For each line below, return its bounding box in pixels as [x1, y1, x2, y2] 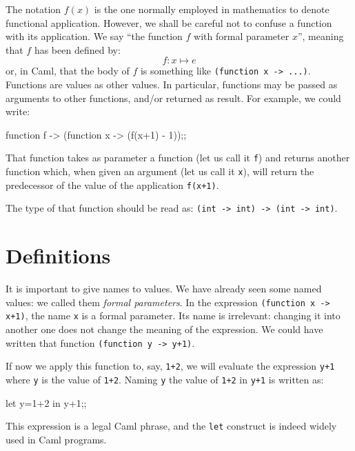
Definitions [6, 241, 111, 270]
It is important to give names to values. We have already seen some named [6, 281, 322, 296]
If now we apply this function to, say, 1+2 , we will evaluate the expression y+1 [6, 359, 335, 373]
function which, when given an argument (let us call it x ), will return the [6, 164, 314, 179]
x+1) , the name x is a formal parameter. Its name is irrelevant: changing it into [6, 308, 341, 323]
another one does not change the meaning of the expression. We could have [6, 322, 323, 337]
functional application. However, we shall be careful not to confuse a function [6, 15, 332, 30]
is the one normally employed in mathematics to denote [94, 2, 329, 16]
